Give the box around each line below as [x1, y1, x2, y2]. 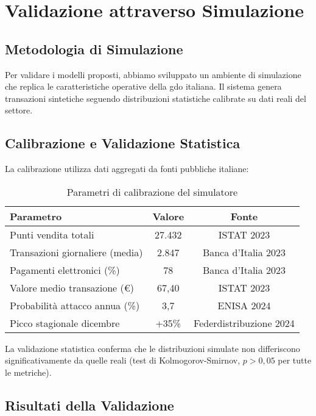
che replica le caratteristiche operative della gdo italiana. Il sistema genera [5, 80, 282, 93]
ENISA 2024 [217, 298, 271, 312]
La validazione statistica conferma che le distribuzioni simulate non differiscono [5, 342, 300, 354]
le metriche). [5, 365, 52, 378]
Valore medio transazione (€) [10, 280, 134, 295]
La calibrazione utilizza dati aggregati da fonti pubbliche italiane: [5, 162, 249, 175]
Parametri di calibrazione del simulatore [66, 184, 238, 199]
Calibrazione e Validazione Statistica [5, 134, 241, 152]
